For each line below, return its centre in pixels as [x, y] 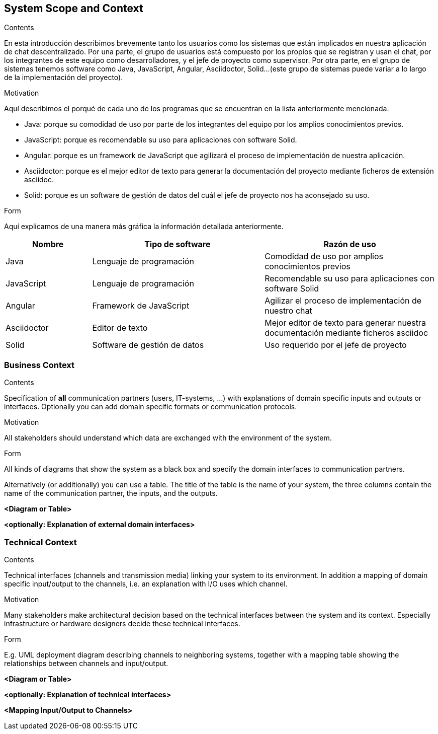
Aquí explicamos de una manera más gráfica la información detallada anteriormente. [144, 227]
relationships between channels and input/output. [86, 663]
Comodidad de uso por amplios [324, 256]
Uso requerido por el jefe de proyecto [336, 345]
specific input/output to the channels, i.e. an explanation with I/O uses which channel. [146, 583]
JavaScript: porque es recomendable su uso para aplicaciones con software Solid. [161, 140]
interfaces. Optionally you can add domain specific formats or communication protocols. [151, 407]
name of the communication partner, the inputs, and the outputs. [111, 493]
